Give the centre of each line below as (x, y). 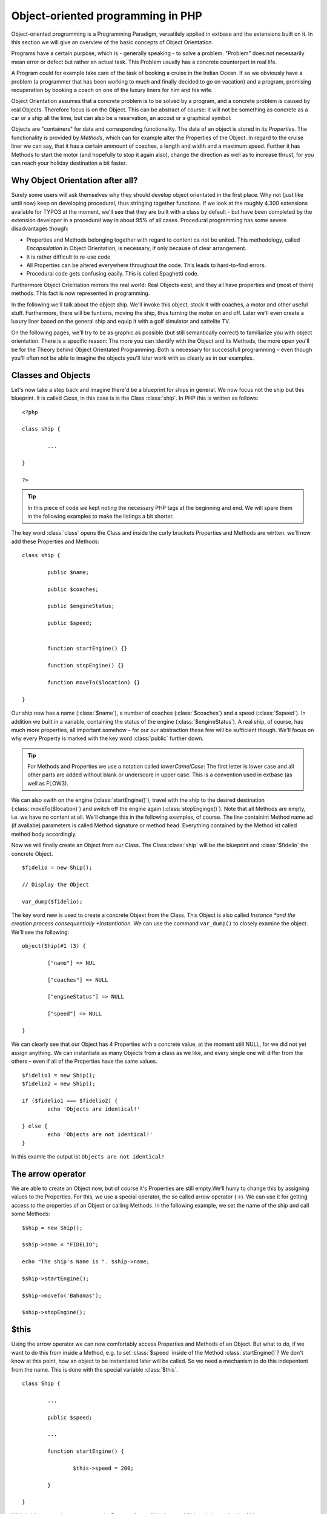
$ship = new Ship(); (52, 1228)
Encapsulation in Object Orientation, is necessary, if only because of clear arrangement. (136, 248)
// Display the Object (56, 884)
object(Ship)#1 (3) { (54, 946)
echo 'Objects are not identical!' (100, 1135)
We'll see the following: (40, 932)
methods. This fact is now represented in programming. (81, 293)
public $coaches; (73, 589)
